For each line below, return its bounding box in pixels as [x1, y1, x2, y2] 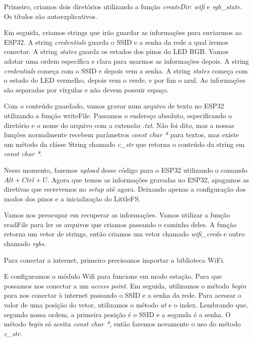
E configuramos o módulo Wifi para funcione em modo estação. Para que [4, 271, 222, 281]
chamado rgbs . [4, 238, 46, 249]
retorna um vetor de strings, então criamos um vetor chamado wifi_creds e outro [4, 229, 245, 239]
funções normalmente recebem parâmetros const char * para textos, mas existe [4, 129, 239, 140]
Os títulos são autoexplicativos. [4, 11, 97, 21]
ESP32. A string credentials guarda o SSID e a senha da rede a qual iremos [4, 36, 229, 47]
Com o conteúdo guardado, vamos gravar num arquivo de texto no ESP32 [4, 101, 224, 111]
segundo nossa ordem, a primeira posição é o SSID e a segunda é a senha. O [4, 309, 231, 319]
